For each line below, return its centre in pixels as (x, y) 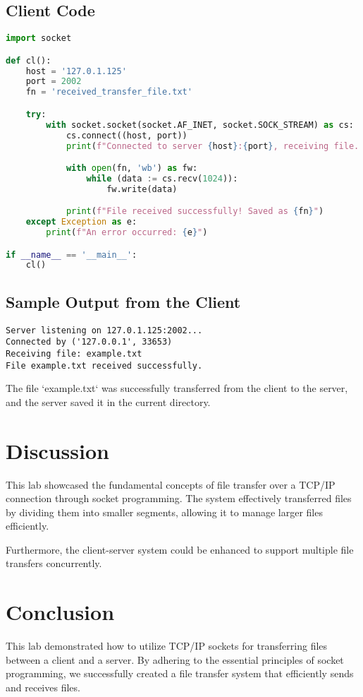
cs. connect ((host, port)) (127, 135)
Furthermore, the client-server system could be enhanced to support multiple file (180, 549)
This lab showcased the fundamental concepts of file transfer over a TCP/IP (171, 484)
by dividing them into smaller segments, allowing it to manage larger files (164, 512)
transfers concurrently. (54, 563)
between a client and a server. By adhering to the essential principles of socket (175, 659)
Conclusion (60, 612)
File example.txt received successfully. (104, 365)
